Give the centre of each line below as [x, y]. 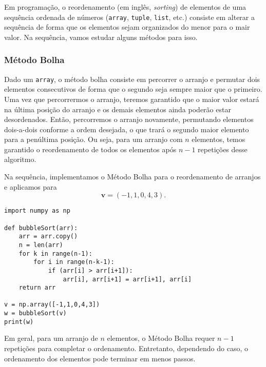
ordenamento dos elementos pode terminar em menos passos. [100, 358]
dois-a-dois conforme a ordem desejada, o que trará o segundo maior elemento [127, 129]
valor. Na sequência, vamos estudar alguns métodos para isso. [101, 37]
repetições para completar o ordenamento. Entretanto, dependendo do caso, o [126, 348]
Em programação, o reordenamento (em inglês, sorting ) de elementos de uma [125, 7]
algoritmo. [20, 159]
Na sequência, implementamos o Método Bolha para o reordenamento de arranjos [132, 177]
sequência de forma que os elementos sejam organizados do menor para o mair [127, 27]
